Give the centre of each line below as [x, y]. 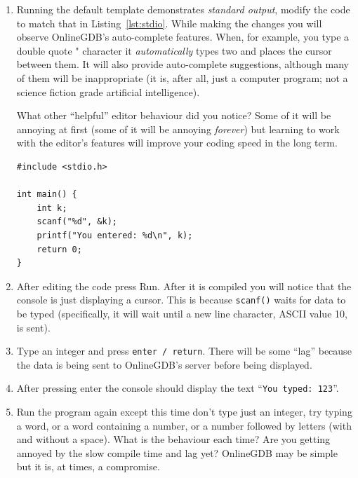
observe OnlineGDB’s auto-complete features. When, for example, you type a [183, 37]
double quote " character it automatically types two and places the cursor [174, 50]
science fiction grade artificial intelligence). [108, 91]
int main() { [47, 194]
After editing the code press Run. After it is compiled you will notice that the [184, 286]
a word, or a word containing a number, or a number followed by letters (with [184, 425]
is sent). [33, 327]
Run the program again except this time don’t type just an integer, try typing [184, 412]
